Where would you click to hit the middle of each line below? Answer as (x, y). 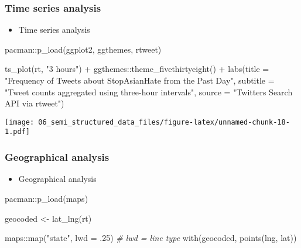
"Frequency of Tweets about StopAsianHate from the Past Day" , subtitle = (140, 80)
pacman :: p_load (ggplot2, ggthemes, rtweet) (83, 49)
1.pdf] (17, 132)
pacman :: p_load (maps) (47, 198)
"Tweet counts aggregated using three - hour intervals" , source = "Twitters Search (149, 92)
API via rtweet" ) (35, 103)
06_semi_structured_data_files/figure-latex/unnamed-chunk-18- (164, 122)
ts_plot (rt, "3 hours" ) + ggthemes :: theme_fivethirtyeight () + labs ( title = (137, 69)
